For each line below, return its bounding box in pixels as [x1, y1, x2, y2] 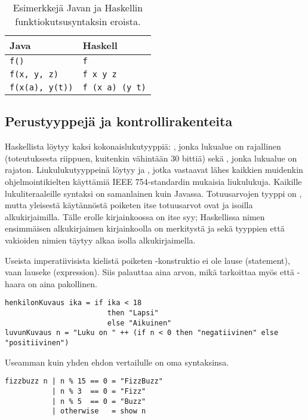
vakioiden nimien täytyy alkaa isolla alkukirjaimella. [5, 233, 196, 246]
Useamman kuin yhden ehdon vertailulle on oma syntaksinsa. [5, 355, 229, 368]
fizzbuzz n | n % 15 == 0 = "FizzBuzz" [5, 377, 163, 386]
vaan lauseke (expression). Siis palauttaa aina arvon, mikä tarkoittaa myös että [5, 266, 295, 278]
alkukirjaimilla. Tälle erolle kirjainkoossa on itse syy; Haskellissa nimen [5, 210, 265, 223]
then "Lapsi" [107, 308, 159, 317]
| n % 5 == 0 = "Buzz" [51, 397, 146, 406]
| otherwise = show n [51, 407, 146, 416]
